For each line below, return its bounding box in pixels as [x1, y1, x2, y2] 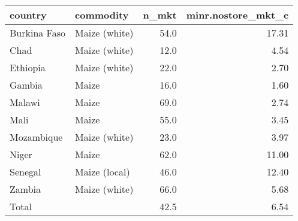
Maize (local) [75, 165, 130, 178]
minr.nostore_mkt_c [186, 8, 289, 22]
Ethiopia [10, 60, 46, 74]
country [10, 8, 47, 22]
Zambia [10, 182, 41, 196]
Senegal [10, 165, 41, 178]
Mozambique [10, 130, 63, 144]
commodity [75, 8, 129, 22]
